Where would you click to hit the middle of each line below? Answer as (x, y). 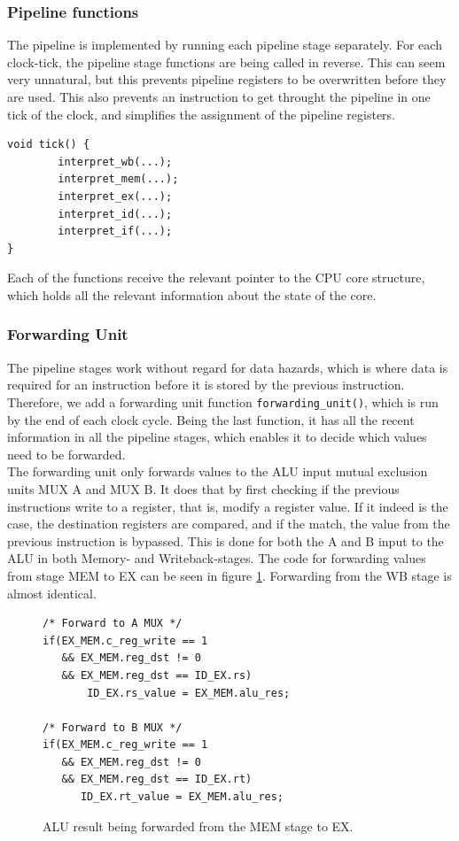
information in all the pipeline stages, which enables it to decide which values (217, 437)
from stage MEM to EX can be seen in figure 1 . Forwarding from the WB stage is (229, 575)
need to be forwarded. (66, 454)
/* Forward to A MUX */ (113, 624)
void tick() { (49, 145)
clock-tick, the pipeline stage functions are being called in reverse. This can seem (226, 62)
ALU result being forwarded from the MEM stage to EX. (198, 826)
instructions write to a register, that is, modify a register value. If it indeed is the (228, 506)
